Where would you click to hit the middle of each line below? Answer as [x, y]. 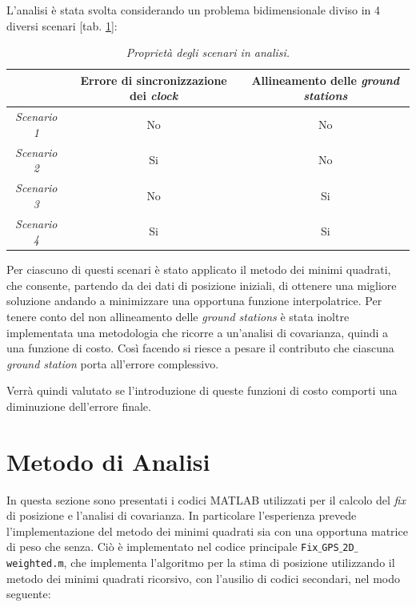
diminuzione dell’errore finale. [79, 406]
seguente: [29, 594]
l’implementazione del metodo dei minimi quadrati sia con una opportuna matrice [207, 531]
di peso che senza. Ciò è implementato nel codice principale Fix [162, 547]
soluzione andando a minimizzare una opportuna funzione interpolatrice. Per [194, 301]
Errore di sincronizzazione [154, 80]
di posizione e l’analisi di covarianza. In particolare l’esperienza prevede [182, 515]
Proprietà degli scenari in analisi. [208, 52]
